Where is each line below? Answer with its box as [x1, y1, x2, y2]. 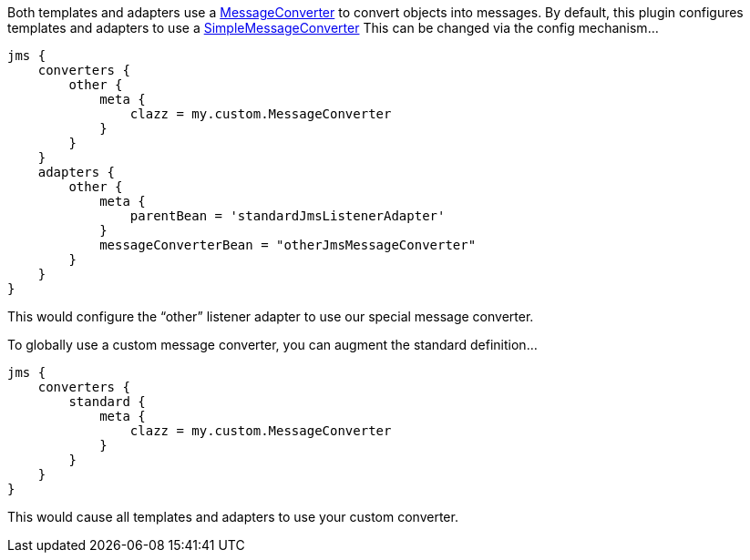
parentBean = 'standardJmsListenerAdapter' [129, 209, 446, 223]
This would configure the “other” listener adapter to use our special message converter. [7, 309, 534, 324]
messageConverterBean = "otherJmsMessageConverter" [99, 238, 477, 252]
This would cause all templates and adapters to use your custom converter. [7, 509, 458, 524]
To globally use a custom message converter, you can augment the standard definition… [7, 337, 538, 352]
